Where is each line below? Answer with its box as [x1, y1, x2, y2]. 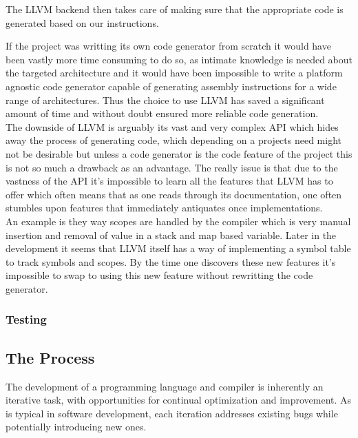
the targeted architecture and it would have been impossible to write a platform [6, 65, 343, 80]
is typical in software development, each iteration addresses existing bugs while [6, 406, 338, 420]
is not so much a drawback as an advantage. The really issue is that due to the [6, 160, 338, 174]
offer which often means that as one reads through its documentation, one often [6, 187, 342, 201]
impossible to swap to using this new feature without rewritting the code [6, 268, 313, 282]
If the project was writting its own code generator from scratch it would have [6, 39, 331, 53]
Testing [6, 311, 47, 328]
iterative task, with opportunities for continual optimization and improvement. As [6, 393, 352, 407]
